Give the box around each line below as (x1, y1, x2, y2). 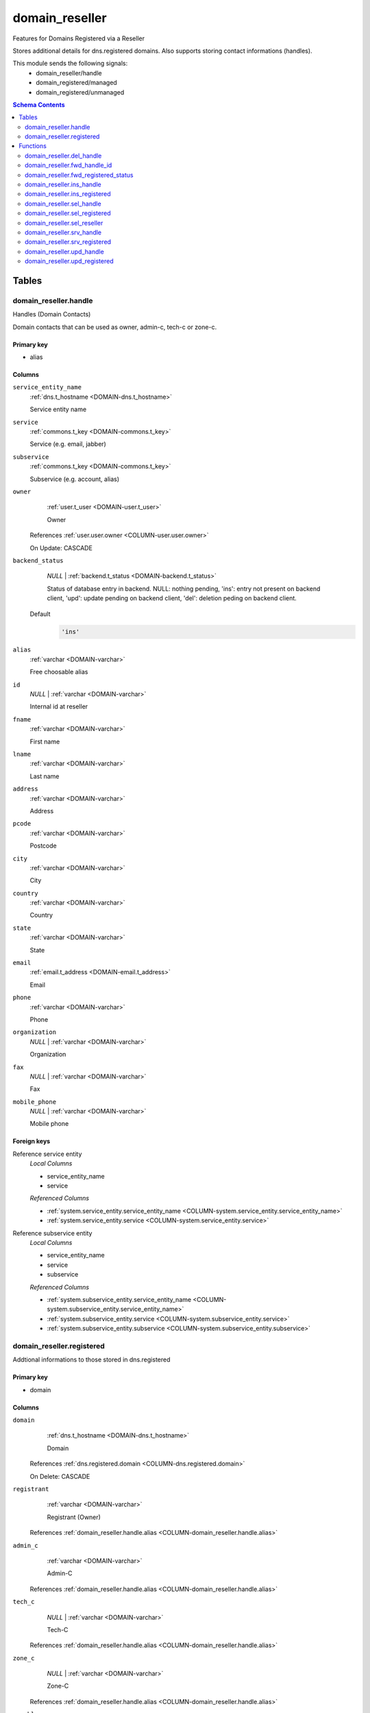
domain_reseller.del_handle (25, 151, 102, 160)
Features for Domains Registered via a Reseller (12, 34, 145, 42)
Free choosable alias (29, 668, 88, 676)
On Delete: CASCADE (29, 1472, 90, 1480)
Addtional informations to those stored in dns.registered (12, 1355, 171, 1364)
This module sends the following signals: (12, 59, 128, 68)
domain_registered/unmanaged (36, 88, 125, 96)
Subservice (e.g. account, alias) (29, 475, 120, 483)
